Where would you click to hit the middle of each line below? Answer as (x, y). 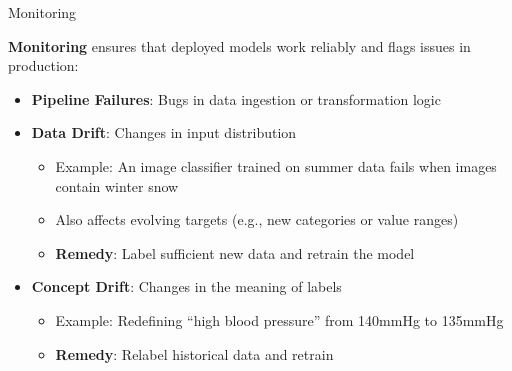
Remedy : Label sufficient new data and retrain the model (235, 252)
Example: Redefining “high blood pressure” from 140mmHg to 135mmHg (279, 319)
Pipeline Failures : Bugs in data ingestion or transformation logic (236, 98)
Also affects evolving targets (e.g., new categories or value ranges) (257, 219)
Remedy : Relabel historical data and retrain (194, 353)
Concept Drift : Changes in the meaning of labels (186, 286)
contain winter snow (117, 185)
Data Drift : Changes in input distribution (164, 132)
